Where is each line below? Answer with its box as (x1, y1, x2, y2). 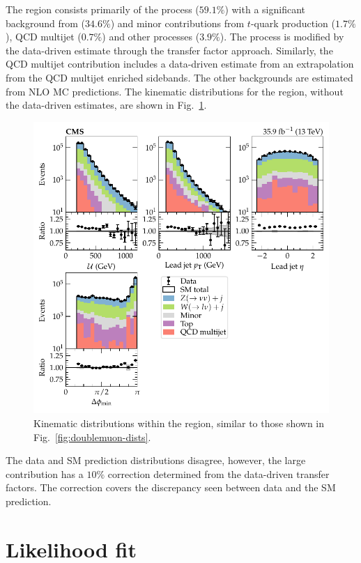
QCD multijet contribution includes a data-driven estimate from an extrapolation (6, 56, 354, 71)
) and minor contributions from (110, 15, 245, 30)
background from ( (6, 15, 86, 30)
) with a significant (224, 2, 305, 16)
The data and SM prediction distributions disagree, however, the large (6, 453, 306, 468)
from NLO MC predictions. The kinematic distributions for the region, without (6, 84, 344, 98)
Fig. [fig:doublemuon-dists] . (33, 429, 151, 444)
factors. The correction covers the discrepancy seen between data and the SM (6, 480, 336, 495)
